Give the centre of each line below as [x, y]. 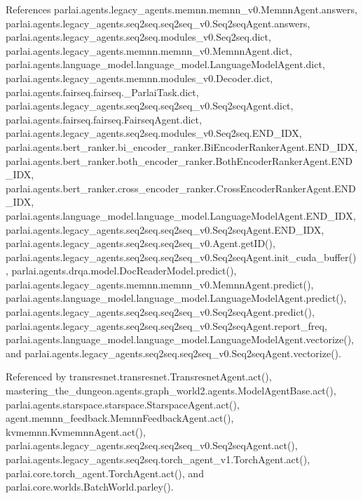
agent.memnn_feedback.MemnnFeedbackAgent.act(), [120, 418]
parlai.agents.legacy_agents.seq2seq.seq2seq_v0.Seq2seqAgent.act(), [152, 445]
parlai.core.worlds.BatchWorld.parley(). [90, 487]
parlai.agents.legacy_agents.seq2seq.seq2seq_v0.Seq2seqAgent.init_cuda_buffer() [181, 257]
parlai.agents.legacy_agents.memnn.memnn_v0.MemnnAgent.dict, [149, 50]
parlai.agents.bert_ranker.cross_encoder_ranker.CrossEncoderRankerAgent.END [181, 188]
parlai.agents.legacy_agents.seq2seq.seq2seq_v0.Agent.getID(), [141, 243]
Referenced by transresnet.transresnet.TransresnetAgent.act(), [139, 377]
